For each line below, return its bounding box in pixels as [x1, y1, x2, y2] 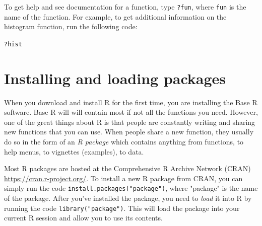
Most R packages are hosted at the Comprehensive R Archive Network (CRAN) [4, 163, 251, 174]
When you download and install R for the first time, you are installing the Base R [4, 97, 257, 107]
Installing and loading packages [4, 67, 226, 88]
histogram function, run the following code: [4, 21, 138, 32]
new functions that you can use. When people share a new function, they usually [4, 126, 254, 137]
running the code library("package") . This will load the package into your [4, 202, 240, 213]
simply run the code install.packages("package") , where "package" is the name [4, 183, 258, 193]
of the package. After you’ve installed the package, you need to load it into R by [4, 193, 252, 203]
